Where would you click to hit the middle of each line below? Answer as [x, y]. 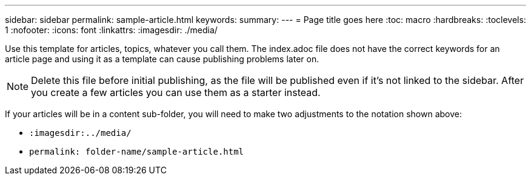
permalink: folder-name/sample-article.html [137, 152]
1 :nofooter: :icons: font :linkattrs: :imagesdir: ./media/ [111, 30]
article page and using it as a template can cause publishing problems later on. [162, 59]
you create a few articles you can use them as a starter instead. [176, 92]
